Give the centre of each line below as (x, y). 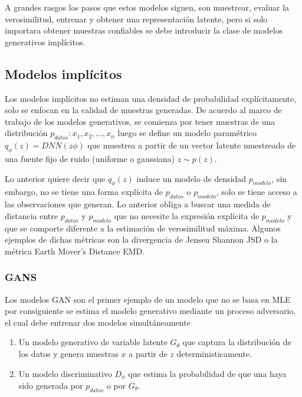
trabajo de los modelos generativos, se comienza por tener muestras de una (140, 121)
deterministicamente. (214, 353)
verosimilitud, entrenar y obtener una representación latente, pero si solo (136, 19)
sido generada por (51, 385)
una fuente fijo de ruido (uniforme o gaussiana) (90, 158)
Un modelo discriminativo (65, 373)
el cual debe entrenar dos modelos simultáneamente (98, 322)
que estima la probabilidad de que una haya (207, 373)
